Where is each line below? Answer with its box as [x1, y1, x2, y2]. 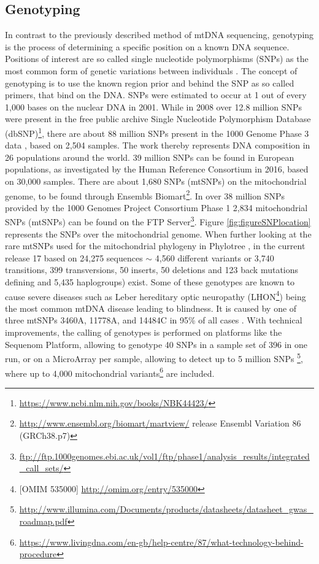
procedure [19, 547, 57, 560]
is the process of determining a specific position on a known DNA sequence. [5, 40, 290, 53]
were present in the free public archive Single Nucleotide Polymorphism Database [5, 112, 311, 125]
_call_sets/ [19, 462, 64, 474]
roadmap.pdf [19, 514, 67, 527]
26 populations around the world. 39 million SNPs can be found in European [5, 150, 294, 163]
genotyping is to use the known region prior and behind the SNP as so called [5, 76, 294, 89]
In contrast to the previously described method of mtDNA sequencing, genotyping [5, 28, 314, 41]
